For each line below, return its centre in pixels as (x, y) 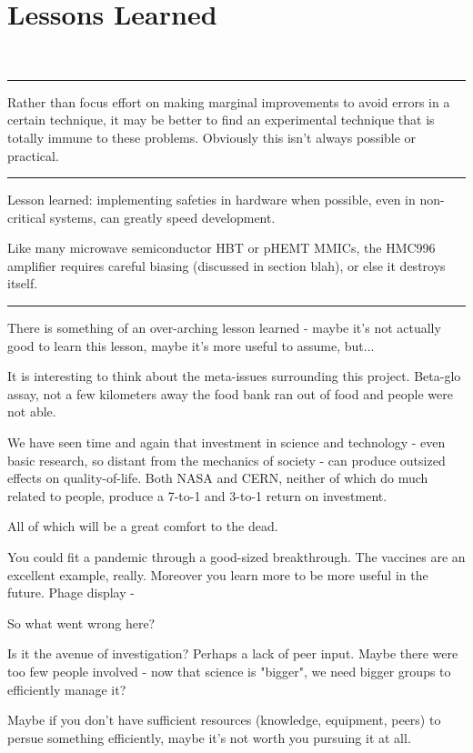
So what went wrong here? (81, 622)
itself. (23, 283)
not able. (32, 412)
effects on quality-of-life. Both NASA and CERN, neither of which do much (218, 478)
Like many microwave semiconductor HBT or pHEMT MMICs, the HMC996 (221, 248)
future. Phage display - (71, 592)
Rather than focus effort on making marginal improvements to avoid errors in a (229, 101)
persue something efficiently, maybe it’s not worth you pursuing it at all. (209, 737)
